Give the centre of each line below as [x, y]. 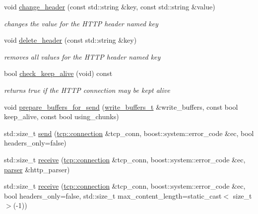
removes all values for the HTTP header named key [82, 56]
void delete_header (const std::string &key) [70, 40]
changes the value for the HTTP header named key [81, 23]
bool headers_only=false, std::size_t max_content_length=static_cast [113, 195]
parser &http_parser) [37, 169]
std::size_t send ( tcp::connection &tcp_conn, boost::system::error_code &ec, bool [129, 133]
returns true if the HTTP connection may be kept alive [87, 90]
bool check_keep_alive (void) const [58, 73]
